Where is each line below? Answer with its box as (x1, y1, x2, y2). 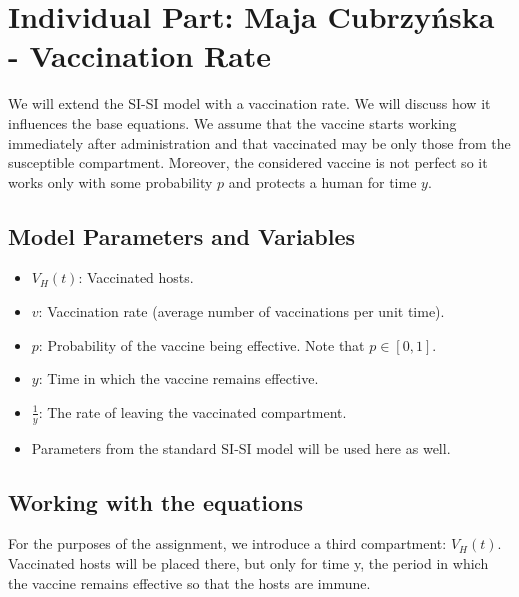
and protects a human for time (228, 171, 417, 192)
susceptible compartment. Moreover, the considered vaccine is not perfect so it (8, 152, 488, 173)
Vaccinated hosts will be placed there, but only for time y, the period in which (8, 553, 489, 574)
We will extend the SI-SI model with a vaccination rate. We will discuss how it (8, 93, 491, 114)
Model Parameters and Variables (8, 220, 356, 251)
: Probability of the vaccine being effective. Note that (38, 334, 365, 355)
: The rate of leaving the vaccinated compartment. (38, 401, 347, 422)
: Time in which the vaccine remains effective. (38, 368, 319, 389)
